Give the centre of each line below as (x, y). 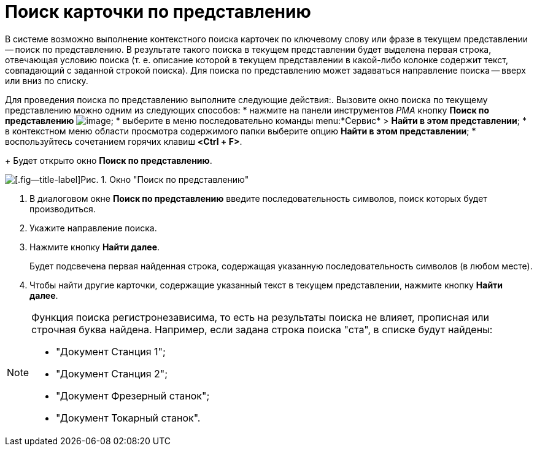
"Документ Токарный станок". (128, 418)
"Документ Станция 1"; (111, 351)
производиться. (63, 209)
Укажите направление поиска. (93, 228)
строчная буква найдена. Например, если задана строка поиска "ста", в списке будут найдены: (262, 329)
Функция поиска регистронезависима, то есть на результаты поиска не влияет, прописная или (260, 317)
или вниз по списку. (47, 80)
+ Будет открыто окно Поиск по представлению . (109, 160)
